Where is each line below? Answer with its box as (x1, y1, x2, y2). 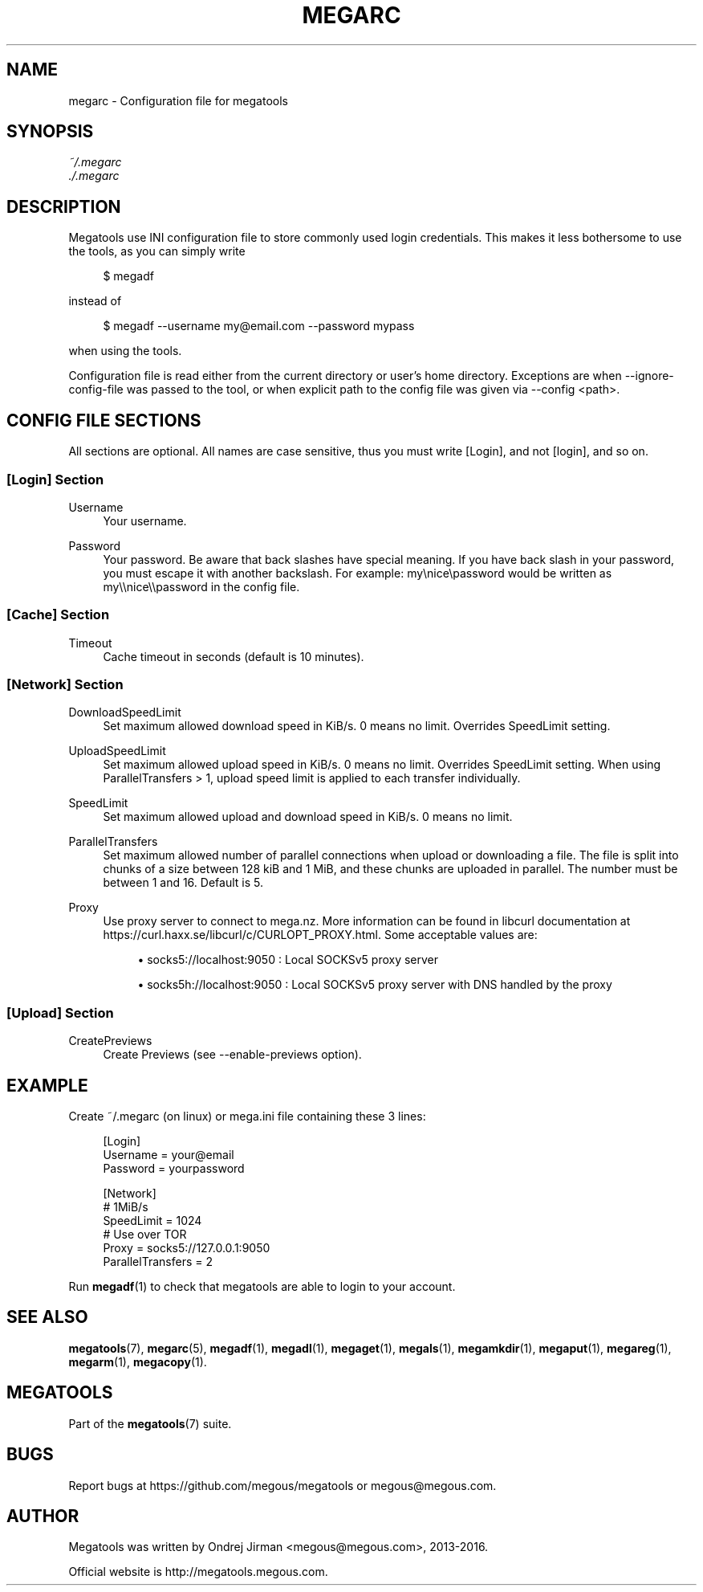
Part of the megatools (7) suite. (68, 1416, 232, 1431)
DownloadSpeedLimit (68, 705, 181, 720)
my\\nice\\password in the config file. (103, 579, 300, 594)
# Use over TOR (103, 1227, 187, 1241)
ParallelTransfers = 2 (103, 1254, 213, 1268)
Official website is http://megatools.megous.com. (68, 1565, 328, 1579)
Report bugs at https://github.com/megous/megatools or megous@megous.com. (68, 1478, 497, 1492)
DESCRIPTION (6, 196, 121, 217)
